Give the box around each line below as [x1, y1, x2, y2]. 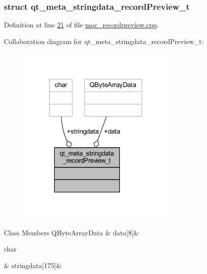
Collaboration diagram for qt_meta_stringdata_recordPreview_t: [4, 36, 204, 46]
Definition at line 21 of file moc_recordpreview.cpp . [4, 20, 159, 30]
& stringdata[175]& [4, 260, 62, 270]
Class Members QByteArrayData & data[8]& [4, 227, 139, 237]
